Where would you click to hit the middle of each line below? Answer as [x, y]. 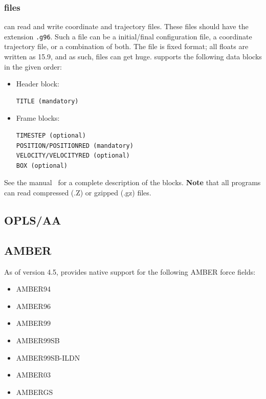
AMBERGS [35, 392]
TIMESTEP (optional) [51, 136]
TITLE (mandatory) [47, 101]
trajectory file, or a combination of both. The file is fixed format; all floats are [126, 46]
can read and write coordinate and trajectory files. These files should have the [126, 26]
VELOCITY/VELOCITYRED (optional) [73, 156]
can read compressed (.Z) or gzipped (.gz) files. [78, 192]
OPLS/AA [33, 220]
